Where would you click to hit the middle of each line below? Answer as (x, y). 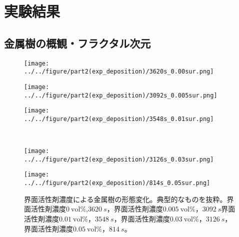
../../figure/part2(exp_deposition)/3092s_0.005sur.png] (121, 95)
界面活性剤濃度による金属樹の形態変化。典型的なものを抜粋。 (125, 199)
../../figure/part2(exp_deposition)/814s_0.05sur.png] (117, 183)
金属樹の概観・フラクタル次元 (77, 43)
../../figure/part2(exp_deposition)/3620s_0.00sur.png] (119, 72)
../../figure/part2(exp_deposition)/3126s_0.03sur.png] (119, 159)
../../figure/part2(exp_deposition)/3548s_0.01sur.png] (119, 119)
